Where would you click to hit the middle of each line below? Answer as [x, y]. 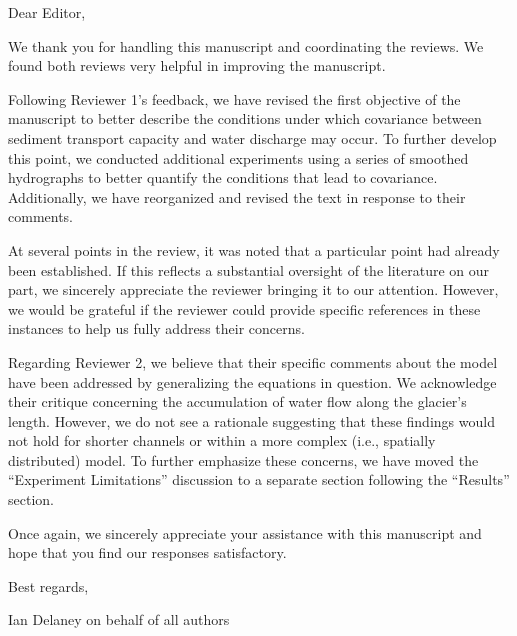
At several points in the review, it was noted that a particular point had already [254, 249]
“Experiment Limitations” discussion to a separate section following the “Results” [259, 479]
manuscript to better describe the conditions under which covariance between [245, 118]
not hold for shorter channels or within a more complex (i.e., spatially [222, 440]
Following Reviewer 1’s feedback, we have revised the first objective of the [234, 98]
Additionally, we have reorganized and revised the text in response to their [237, 196]
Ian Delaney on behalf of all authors [119, 619]
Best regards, [48, 585]
